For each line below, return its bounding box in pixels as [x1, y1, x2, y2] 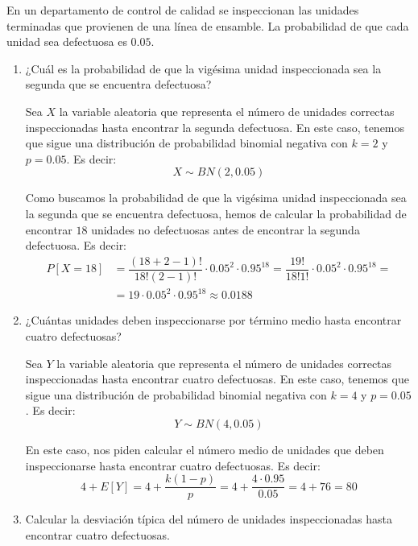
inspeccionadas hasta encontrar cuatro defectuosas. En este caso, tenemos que [25, 370, 409, 387]
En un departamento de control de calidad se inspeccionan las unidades [6, 2, 359, 18]
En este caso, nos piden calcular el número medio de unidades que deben [25, 441, 384, 457]
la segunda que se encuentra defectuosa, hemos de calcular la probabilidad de [25, 205, 407, 221]
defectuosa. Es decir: [25, 237, 127, 254]
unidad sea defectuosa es [6, 33, 127, 50]
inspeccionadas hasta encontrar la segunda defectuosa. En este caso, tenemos [25, 118, 405, 135]
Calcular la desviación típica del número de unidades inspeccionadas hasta [25, 511, 392, 527]
